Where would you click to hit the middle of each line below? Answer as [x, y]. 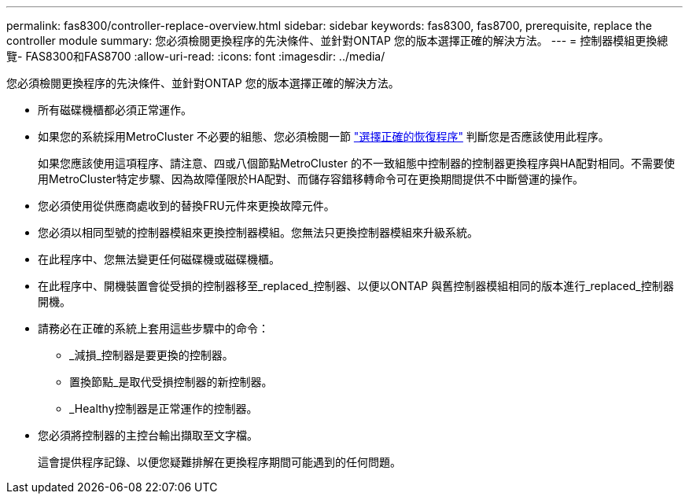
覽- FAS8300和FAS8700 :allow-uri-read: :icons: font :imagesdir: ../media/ [196, 56]
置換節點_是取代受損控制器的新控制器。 [171, 382]
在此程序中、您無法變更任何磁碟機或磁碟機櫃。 [159, 259]
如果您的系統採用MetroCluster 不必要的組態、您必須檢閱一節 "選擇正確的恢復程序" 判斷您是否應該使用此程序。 [324, 136]
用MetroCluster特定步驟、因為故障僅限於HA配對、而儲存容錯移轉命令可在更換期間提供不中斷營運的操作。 [311, 179]
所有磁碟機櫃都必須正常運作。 [115, 110]
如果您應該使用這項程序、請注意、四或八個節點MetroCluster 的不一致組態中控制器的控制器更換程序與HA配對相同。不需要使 [356, 163]
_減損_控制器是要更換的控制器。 [151, 355]
